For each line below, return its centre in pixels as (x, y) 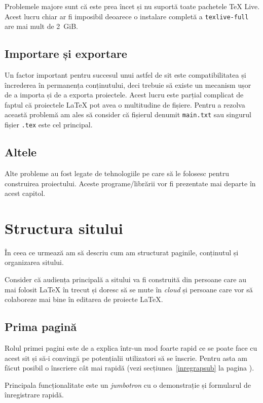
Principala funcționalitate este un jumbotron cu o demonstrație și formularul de (128, 384)
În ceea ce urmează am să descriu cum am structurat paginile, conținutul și (122, 252)
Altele (21, 152)
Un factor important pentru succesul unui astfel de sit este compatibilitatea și (125, 75)
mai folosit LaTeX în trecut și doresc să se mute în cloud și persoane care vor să (129, 289)
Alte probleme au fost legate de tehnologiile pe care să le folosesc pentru (117, 173)
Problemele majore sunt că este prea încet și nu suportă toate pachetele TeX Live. (132, 6)
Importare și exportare (66, 54)
